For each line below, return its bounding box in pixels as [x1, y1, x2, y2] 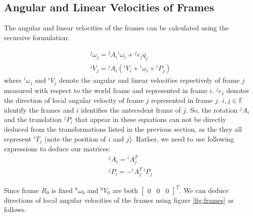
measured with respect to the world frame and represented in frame [4, 85, 207, 95]
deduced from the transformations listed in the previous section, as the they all [4, 124, 242, 134]
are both [112, 185, 138, 195]
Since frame [4, 185, 39, 195]
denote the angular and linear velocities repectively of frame [58, 75, 240, 85]
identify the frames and [4, 104, 74, 115]
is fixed [51, 185, 73, 195]
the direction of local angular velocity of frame [4, 95, 144, 105]
